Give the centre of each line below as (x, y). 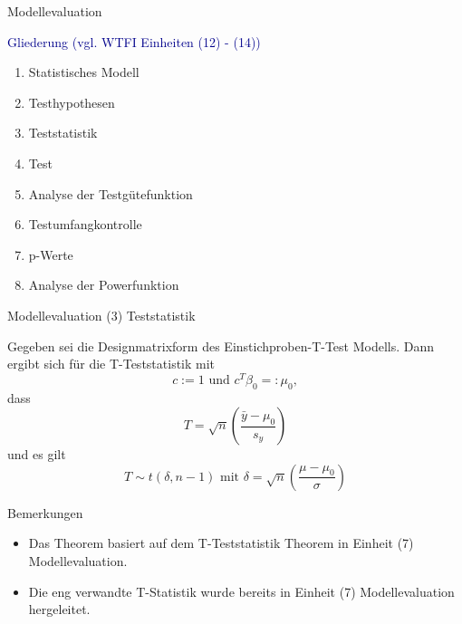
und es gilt (37, 454)
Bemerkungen (45, 512)
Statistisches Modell (84, 72)
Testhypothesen (72, 102)
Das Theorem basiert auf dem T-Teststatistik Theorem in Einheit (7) (221, 543)
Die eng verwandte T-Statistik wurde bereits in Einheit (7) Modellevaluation (241, 591)
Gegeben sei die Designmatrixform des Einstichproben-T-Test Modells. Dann (221, 346)
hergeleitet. (59, 609)
